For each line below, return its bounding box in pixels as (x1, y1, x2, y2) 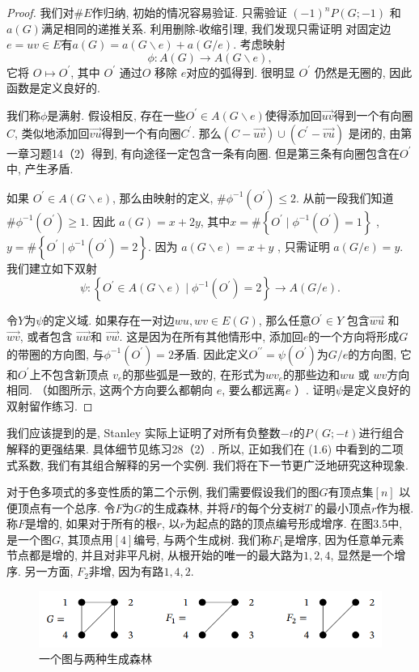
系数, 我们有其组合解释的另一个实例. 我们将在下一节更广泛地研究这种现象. (17, 456, 408, 473)
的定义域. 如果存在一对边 (43, 312, 175, 329)
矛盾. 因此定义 (173, 345, 249, 362)
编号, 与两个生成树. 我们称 (133, 530, 273, 547)
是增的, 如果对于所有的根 (25, 515, 157, 532)
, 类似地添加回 (15, 124, 90, 141)
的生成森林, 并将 (142, 499, 230, 516)
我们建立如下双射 (6, 259, 97, 276)
